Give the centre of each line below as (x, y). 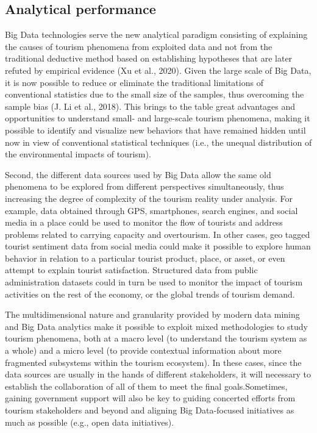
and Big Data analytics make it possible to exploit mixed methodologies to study (156, 326)
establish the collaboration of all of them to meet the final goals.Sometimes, (146, 386)
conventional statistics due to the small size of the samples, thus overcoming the (155, 94)
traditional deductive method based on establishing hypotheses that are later (149, 58)
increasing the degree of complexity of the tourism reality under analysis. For (149, 198)
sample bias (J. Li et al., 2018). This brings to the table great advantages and (150, 106)
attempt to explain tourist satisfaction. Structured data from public (131, 270)
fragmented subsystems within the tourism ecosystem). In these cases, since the (153, 362)
